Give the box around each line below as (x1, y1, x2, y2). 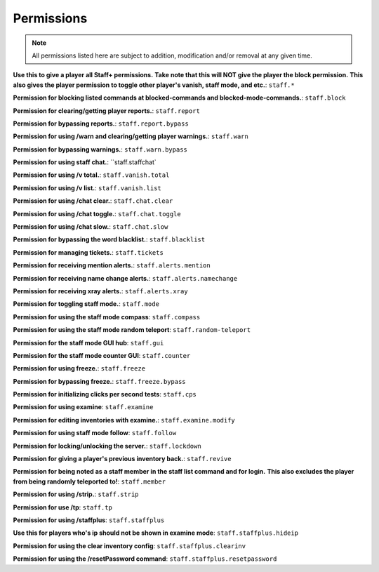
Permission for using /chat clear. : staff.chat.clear (13, 197, 173, 205)
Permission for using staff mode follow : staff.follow (13, 429, 177, 437)
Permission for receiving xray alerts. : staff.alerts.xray (13, 286, 189, 295)
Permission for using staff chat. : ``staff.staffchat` (13, 158, 157, 166)
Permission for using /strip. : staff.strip (13, 490, 140, 498)
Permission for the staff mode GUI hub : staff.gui (13, 338, 164, 347)
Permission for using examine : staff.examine (13, 403, 154, 411)
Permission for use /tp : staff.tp (13, 503, 112, 512)
